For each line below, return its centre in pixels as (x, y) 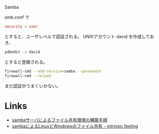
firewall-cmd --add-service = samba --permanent (53, 71)
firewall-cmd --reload (28, 76)
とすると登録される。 (26, 62)
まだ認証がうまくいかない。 (33, 86)
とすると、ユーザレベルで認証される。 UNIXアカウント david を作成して (78, 36)
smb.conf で (17, 17)
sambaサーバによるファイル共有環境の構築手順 (60, 120)
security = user (21, 27)
